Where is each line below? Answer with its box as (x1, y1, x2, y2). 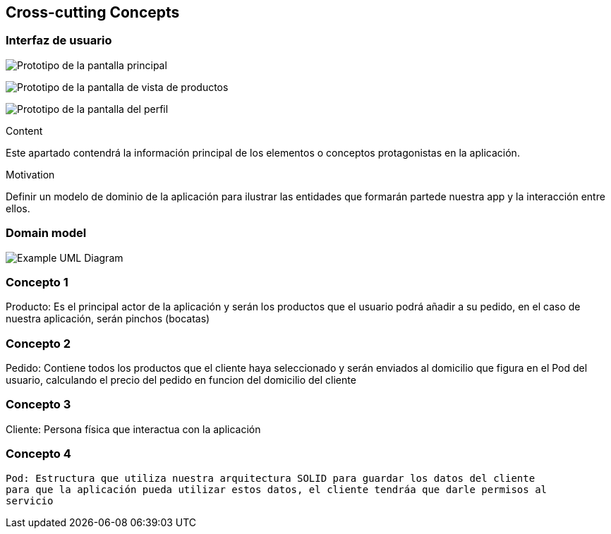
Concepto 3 (6, 397, 71, 412)
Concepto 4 (6, 447, 71, 461)
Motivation (6, 168, 55, 181)
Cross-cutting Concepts (6, 4, 180, 21)
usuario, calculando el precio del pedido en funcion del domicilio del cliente (6, 374, 356, 387)
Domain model (6, 226, 87, 241)
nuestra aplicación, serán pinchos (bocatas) (6, 312, 210, 325)
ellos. (6, 202, 30, 214)
